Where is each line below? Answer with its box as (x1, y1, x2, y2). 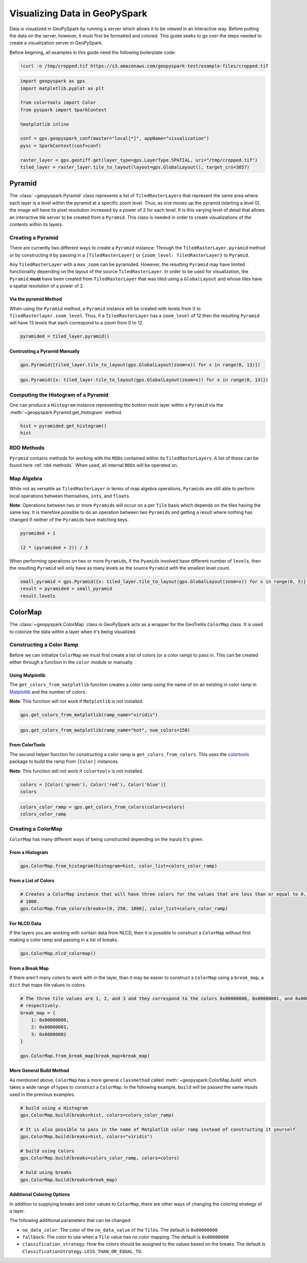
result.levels (20, 593, 56, 599)
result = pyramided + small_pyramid (20, 586, 113, 592)
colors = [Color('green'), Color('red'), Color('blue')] (20, 781, 166, 788)
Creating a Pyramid (9, 234, 59, 241)
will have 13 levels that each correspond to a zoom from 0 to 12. (9, 320, 144, 326)
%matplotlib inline (20, 121, 69, 127)
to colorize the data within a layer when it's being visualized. (9, 628, 137, 635)
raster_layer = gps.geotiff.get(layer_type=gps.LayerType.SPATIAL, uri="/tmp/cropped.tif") (20, 157, 258, 163)
